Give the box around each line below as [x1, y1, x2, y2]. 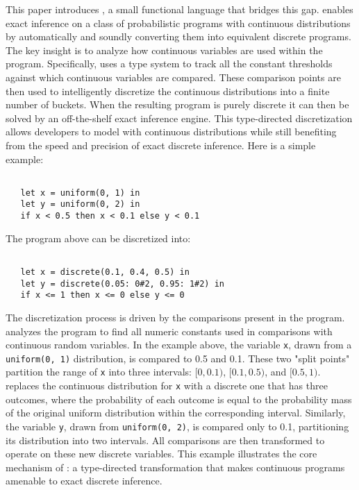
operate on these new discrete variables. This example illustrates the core [6, 446, 317, 461]
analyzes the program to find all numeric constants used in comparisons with [6, 323, 333, 338]
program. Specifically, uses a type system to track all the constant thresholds [6, 56, 333, 71]
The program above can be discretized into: [6, 230, 191, 245]
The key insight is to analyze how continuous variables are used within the [6, 42, 323, 57]
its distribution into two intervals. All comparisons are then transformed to [6, 432, 325, 447]
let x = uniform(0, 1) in [20, 187, 140, 198]
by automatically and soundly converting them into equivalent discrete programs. [6, 29, 351, 44]
